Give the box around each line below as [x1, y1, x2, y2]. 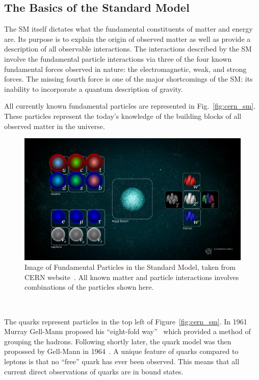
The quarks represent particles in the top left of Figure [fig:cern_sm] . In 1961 [4, 316, 247, 326]
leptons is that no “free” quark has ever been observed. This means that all [4, 356, 240, 366]
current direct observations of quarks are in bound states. [4, 366, 184, 376]
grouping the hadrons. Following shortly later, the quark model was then [4, 336, 231, 346]
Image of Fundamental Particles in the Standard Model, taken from [24, 262, 236, 272]
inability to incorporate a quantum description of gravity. [4, 83, 183, 94]
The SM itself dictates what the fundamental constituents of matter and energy [4, 23, 253, 34]
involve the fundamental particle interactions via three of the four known [4, 53, 232, 64]
